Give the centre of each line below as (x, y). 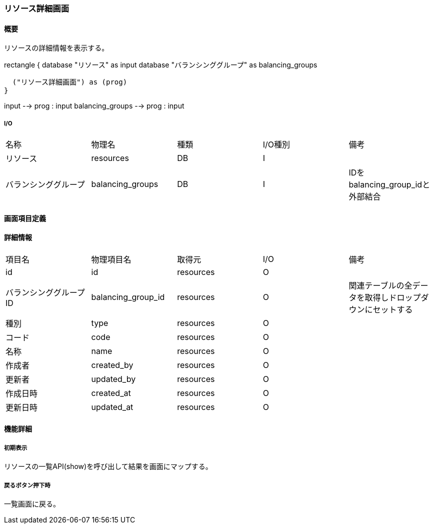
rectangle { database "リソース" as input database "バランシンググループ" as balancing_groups (161, 65)
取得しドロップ (393, 297)
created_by (112, 365)
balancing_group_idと (389, 184)
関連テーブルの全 (380, 285)
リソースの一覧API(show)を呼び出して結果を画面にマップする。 (108, 466)
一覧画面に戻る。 (32, 504)
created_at (111, 393)
